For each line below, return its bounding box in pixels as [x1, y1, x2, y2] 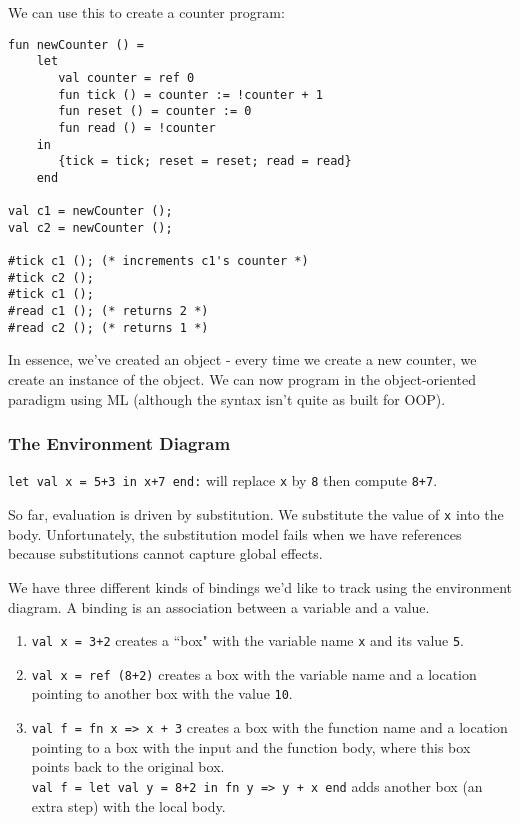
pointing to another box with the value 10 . [31, 683, 293, 704]
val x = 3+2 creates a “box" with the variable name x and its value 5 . [31, 630, 465, 651]
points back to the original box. [31, 756, 225, 777]
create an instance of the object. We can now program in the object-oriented [8, 369, 477, 389]
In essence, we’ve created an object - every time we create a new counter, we [8, 349, 477, 370]
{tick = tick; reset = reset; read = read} [58, 154, 352, 169]
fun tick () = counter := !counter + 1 [58, 87, 323, 102]
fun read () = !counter [58, 120, 216, 135]
